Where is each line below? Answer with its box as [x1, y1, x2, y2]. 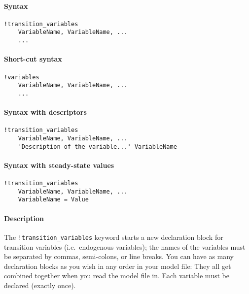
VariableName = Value [18, 196, 89, 203]
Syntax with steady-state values [4, 160, 114, 170]
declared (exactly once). [4, 280, 76, 290]
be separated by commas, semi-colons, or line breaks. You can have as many [4, 251, 234, 261]
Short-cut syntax [4, 54, 62, 64]
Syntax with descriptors [4, 107, 87, 117]
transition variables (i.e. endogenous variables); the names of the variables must [4, 241, 246, 252]
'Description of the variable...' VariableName [18, 143, 177, 150]
